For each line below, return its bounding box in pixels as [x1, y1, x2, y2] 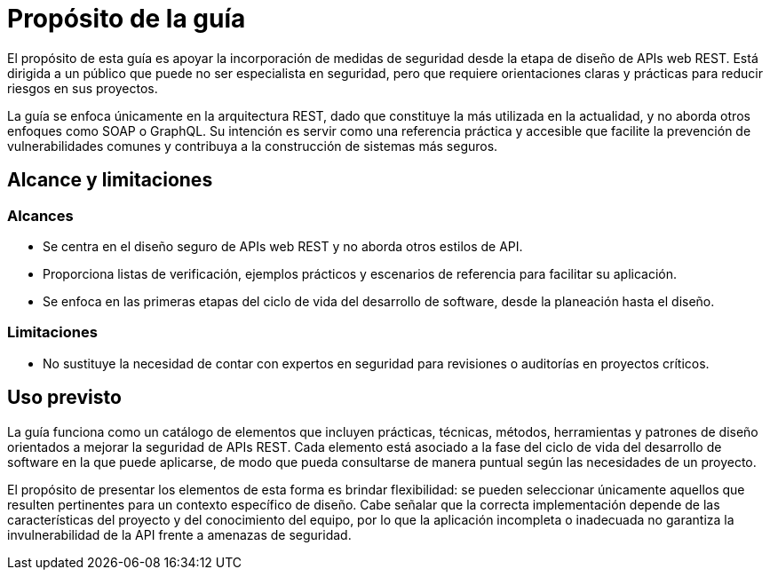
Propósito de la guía [7, 4, 246, 34]
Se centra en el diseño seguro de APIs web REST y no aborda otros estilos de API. [43, 238, 523, 254]
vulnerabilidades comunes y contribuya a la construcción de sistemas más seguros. [7, 138, 498, 154]
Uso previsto [7, 386, 122, 409]
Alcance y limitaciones [7, 169, 213, 192]
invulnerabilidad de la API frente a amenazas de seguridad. [7, 526, 352, 542]
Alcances [7, 206, 74, 225]
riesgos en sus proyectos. [7, 80, 158, 96]
